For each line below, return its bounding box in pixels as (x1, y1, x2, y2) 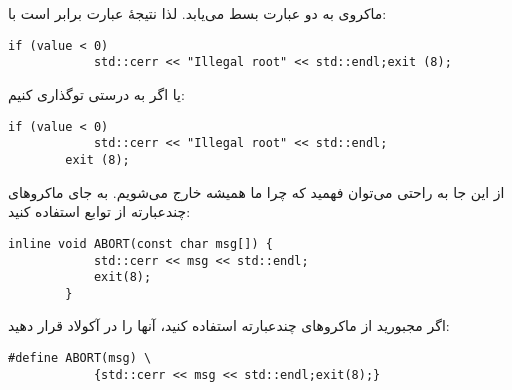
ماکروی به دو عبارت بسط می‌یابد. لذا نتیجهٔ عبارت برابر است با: (8, 3, 387, 24)
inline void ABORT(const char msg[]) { (8, 236, 273, 251)
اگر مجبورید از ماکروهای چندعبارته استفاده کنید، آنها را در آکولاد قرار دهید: (8, 315, 450, 336)
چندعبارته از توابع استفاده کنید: (8, 201, 191, 222)
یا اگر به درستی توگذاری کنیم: (8, 84, 185, 105)
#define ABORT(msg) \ (8, 351, 152, 366)
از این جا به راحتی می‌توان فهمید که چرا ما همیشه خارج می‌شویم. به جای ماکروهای (8, 181, 505, 202)
